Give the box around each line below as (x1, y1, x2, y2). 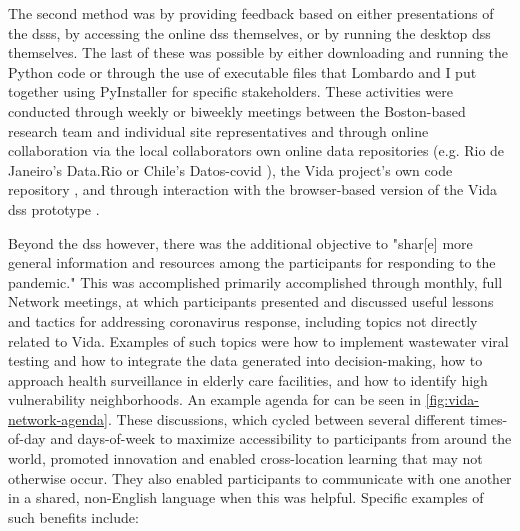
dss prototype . (8, 198, 100, 219)
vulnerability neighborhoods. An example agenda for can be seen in (8, 389, 421, 410)
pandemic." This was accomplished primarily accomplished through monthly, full (8, 271, 503, 292)
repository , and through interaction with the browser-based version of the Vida (8, 179, 498, 200)
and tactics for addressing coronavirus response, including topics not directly (8, 310, 478, 331)
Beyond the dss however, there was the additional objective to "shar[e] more (8, 232, 473, 253)
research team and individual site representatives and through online (8, 120, 429, 141)
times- (469, 408, 508, 429)
